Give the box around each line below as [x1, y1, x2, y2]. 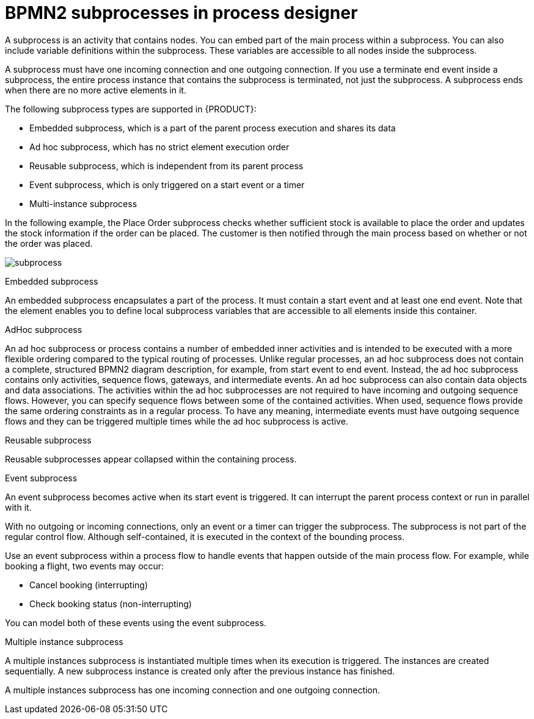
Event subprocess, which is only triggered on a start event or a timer [29, 179, 305, 190]
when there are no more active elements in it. [5, 84, 186, 95]
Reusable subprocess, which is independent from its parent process [29, 160, 304, 171]
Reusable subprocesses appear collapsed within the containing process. [5, 453, 297, 464]
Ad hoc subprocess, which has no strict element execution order [29, 141, 290, 152]
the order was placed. [5, 238, 93, 249]
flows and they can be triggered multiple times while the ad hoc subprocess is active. [5, 415, 348, 426]
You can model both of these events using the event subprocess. [5, 617, 266, 628]
